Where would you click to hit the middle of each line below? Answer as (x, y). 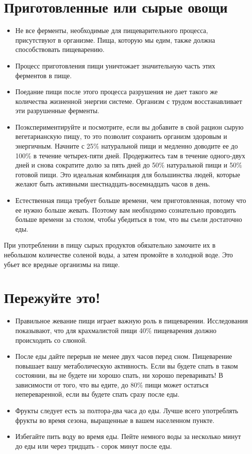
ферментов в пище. (43, 75)
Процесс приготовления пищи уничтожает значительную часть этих (115, 65)
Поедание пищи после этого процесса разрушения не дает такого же (116, 92)
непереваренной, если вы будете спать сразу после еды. (97, 394)
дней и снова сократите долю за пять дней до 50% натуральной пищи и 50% (129, 165)
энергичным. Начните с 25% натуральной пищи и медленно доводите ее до (126, 146)
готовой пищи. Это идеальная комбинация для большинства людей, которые (128, 174)
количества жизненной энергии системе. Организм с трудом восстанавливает (129, 101)
